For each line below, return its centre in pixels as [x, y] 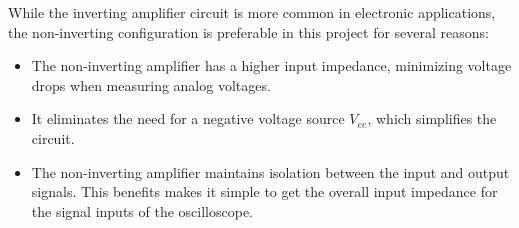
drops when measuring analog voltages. [151, 84]
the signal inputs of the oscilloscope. [142, 210]
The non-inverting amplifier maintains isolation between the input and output [270, 171]
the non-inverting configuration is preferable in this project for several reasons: [249, 31]
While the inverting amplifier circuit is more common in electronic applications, [252, 12]
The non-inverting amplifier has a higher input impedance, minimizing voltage [271, 65]
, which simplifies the [432, 118]
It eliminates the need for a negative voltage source [188, 118]
